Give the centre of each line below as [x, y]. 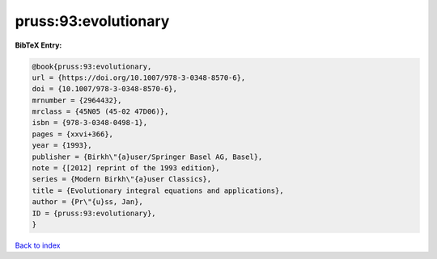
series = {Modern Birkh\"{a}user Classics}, [122, 179]
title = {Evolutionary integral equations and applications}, [158, 190]
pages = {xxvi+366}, [72, 134]
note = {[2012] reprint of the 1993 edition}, [126, 168]
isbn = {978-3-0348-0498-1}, [90, 123]
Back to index [38, 245]
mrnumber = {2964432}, [77, 100]
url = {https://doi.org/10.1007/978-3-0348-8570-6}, [139, 77]
